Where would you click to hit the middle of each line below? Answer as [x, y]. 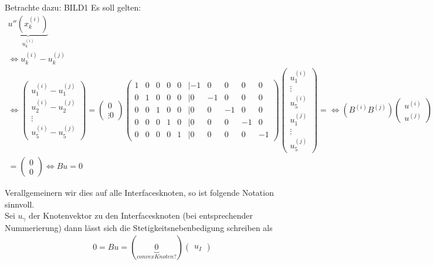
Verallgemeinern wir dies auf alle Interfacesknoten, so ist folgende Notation [139, 193]
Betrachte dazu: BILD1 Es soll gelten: [73, 7]
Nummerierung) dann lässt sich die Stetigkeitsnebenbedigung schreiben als [139, 227]
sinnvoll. [20, 204]
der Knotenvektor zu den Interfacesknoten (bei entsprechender [141, 215]
